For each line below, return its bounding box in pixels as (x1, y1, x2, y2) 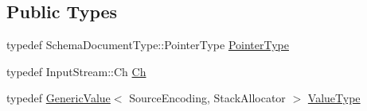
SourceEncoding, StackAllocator (129, 90, 286, 106)
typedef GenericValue (6, 90, 111, 106)
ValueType (307, 90, 361, 106)
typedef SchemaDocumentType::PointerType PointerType (6, 36, 289, 53)
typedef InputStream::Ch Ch (6, 63, 146, 79)
